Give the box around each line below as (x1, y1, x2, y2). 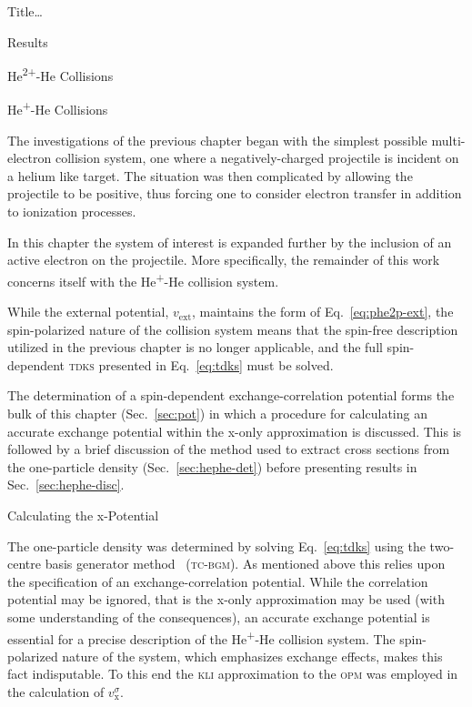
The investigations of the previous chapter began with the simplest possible (7, 130, 427, 149)
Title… (7, 2, 43, 20)
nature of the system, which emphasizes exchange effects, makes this (62, 646, 443, 665)
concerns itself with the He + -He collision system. (7, 268, 279, 290)
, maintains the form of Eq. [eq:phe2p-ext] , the (192, 302, 454, 321)
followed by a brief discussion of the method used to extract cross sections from (7, 439, 450, 459)
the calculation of (7, 682, 105, 702)
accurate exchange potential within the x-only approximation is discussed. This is (7, 421, 462, 440)
